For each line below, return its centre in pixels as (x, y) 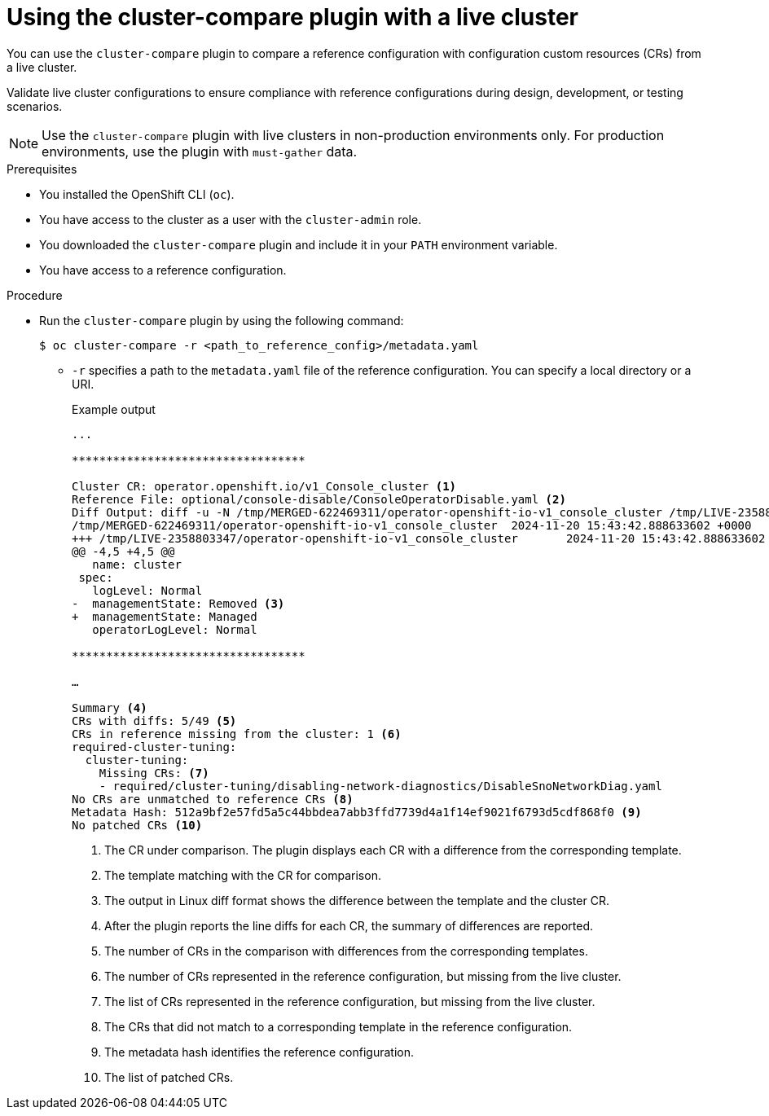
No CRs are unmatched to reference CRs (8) (213, 799)
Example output (114, 409)
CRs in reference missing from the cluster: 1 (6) (237, 734)
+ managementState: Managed (165, 616)
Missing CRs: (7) (154, 773)
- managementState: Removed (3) (178, 603)
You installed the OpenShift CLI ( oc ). (137, 194)
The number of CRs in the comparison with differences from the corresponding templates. (346, 951)
